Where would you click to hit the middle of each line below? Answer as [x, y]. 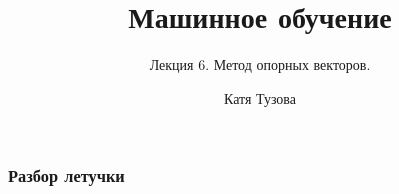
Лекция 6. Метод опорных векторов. [260, 64]
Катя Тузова [260, 97]
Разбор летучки [66, 175]
